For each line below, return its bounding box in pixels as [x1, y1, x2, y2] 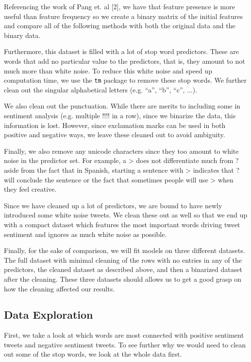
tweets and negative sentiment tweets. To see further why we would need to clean [4, 339, 246, 349]
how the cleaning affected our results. [4, 283, 115, 293]
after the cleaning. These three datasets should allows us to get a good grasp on [4, 273, 242, 284]
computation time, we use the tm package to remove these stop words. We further [4, 75, 247, 85]
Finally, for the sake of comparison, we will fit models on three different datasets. [4, 245, 245, 255]
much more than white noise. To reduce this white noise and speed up [4, 65, 212, 75]
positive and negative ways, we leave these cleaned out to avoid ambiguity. [4, 129, 225, 140]
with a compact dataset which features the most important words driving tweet [4, 219, 240, 229]
